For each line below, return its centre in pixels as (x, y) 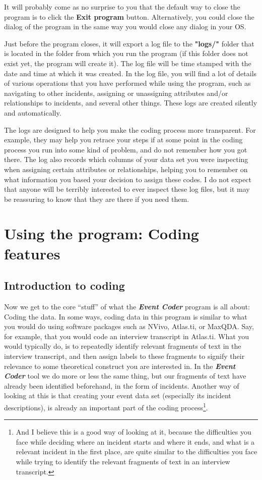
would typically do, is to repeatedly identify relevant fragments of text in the (123, 346)
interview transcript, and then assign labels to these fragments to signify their (124, 356)
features (32, 253)
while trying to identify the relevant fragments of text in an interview (123, 462)
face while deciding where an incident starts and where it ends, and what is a (135, 441)
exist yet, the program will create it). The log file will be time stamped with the (128, 63)
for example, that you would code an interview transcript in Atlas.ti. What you (127, 336)
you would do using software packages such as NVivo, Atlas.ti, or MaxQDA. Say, (129, 326)
